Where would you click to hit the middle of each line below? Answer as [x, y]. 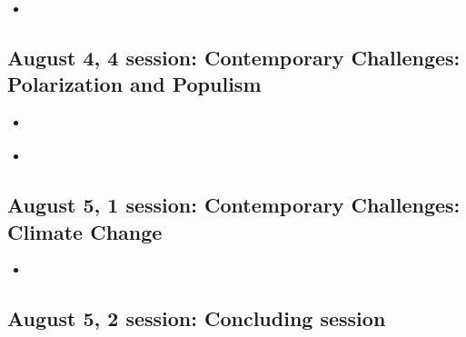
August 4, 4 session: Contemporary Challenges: [234, 57]
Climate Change [85, 231]
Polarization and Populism [134, 84]
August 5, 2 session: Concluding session [197, 318]
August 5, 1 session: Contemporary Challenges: [234, 205]
